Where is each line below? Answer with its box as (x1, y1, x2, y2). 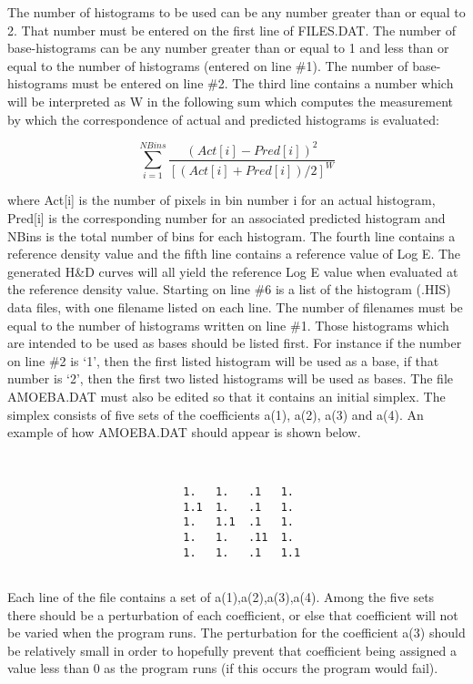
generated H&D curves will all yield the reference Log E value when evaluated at (7, 261, 458, 281)
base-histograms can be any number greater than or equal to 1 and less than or (7, 38, 449, 57)
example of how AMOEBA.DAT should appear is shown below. (7, 423, 361, 442)
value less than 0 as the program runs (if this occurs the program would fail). (7, 658, 438, 678)
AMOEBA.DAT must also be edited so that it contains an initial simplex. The (7, 386, 446, 405)
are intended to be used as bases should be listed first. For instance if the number (7, 333, 462, 352)
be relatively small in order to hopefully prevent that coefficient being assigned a (7, 640, 457, 659)
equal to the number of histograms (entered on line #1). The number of (7, 56, 408, 75)
